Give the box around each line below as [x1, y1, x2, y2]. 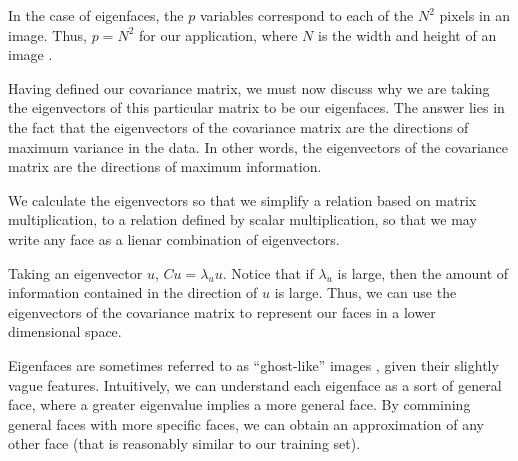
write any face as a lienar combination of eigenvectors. [8, 228, 340, 249]
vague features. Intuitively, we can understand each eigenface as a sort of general [8, 374, 502, 395]
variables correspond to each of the [199, 5, 414, 25]
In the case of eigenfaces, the [8, 5, 184, 25]
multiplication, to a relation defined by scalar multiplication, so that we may [8, 209, 477, 230]
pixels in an [439, 5, 510, 25]
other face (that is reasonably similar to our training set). [8, 433, 361, 454]
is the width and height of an [317, 24, 497, 45]
